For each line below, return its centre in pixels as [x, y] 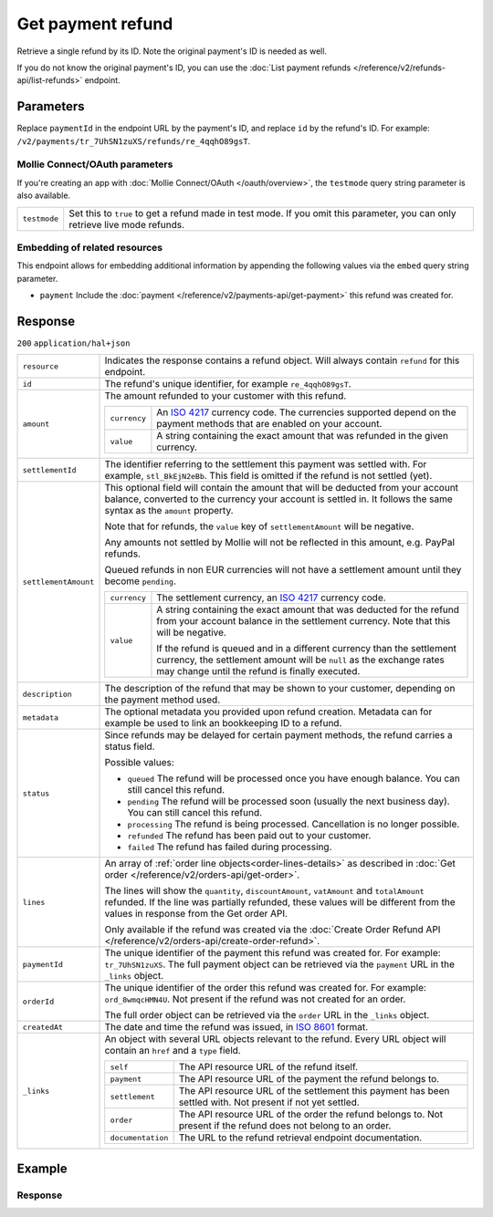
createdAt [43, 1027]
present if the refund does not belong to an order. [285, 1126]
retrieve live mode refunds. [126, 224]
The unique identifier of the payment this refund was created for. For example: [273, 953]
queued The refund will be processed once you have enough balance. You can [294, 778]
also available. [44, 195]
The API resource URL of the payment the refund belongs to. [309, 1079]
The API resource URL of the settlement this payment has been [314, 1091]
